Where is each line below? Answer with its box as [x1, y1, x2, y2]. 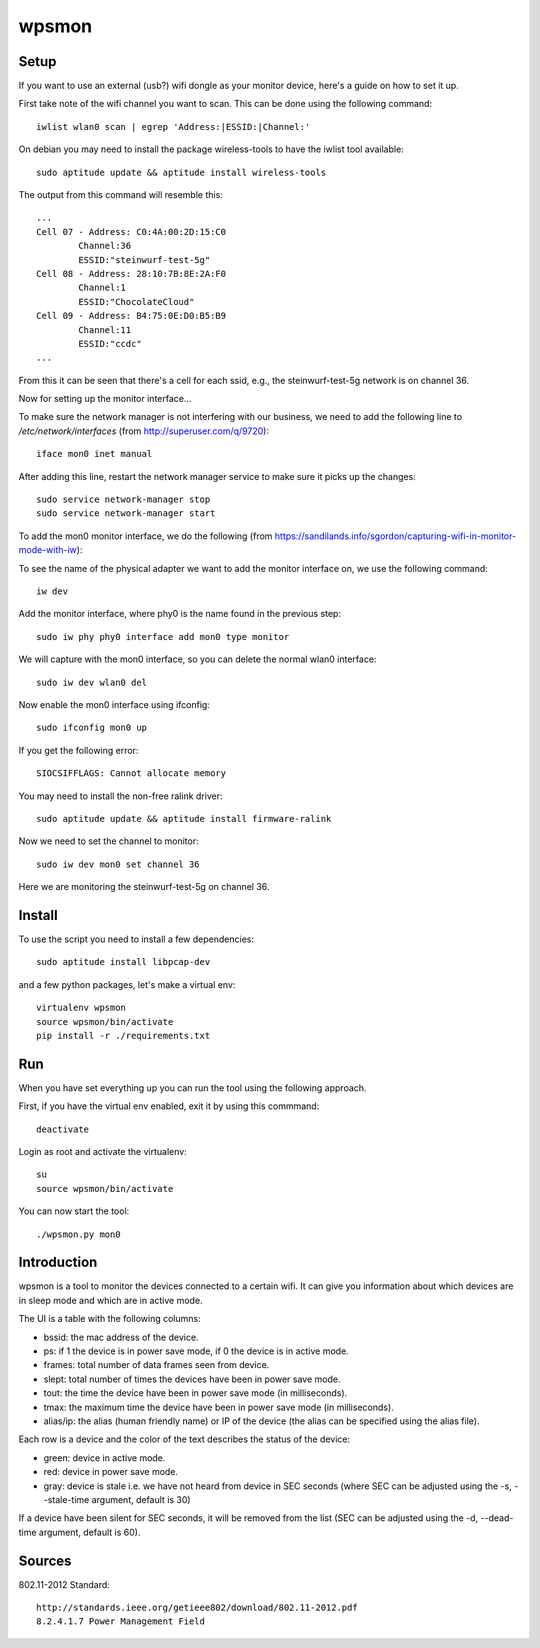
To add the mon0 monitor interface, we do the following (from [18, 530, 273, 542]
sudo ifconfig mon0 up [36, 722, 148, 734]
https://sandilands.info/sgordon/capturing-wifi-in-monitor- [274, 530, 517, 542]
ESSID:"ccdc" [78, 338, 142, 349]
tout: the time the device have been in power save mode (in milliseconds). [43, 1387, 348, 1399]
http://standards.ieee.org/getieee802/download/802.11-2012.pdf [36, 1602, 359, 1614]
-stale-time [43, 1493, 90, 1505]
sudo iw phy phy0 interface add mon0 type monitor [36, 631, 290, 642]
